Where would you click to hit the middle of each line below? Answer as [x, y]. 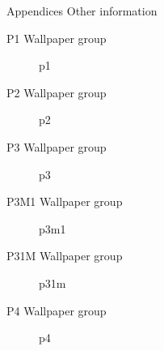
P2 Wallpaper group [57, 92]
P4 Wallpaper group [57, 310]
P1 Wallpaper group [57, 38]
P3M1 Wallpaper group [65, 201]
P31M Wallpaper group [65, 256]
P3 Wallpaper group [57, 146]
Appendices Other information [82, 11]
